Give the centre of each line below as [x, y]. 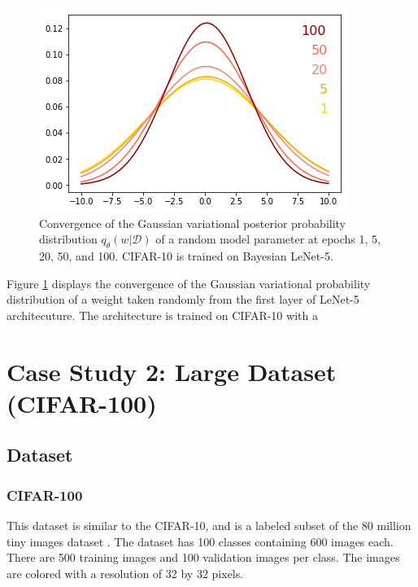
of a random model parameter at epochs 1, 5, [268, 239]
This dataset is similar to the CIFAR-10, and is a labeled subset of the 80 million [209, 525]
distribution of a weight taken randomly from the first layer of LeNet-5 [183, 299]
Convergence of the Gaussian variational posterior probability [193, 223]
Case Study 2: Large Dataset [172, 371]
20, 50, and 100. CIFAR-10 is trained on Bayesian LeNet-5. [186, 255]
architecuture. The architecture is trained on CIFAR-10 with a [162, 315]
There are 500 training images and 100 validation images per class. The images [203, 557]
